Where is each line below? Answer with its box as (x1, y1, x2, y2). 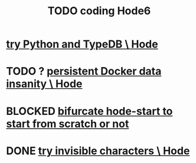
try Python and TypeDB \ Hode (6, 37, 158, 51)
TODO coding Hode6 (47, 4, 151, 18)
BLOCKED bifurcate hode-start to (6, 104, 173, 118)
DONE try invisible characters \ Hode (6, 144, 190, 158)
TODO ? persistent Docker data (6, 65, 162, 78)
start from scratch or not (6, 117, 129, 130)
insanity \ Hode (6, 77, 83, 91)
